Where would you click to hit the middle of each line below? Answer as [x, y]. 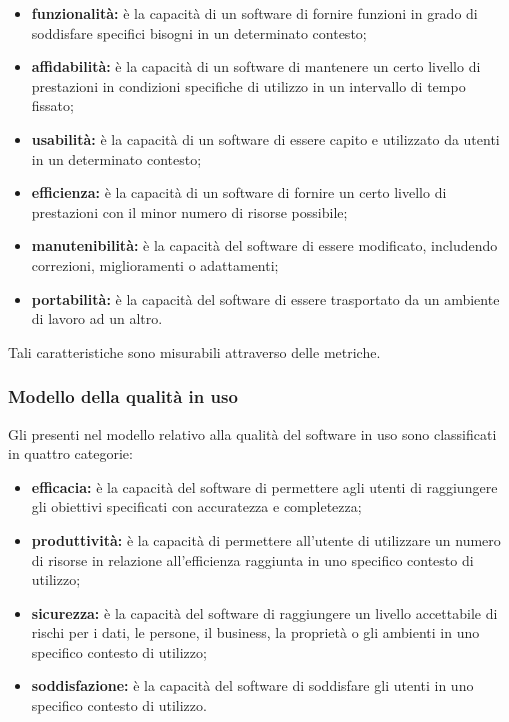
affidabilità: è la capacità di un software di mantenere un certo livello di [256, 66]
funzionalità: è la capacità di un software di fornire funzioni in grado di [254, 13]
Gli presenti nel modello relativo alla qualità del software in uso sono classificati [252, 433]
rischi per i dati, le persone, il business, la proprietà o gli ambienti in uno [255, 632]
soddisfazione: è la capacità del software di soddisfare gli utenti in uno [252, 685]
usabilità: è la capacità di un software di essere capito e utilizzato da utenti [265, 138]
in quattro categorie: [70, 453]
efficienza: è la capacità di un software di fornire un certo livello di [239, 192]
